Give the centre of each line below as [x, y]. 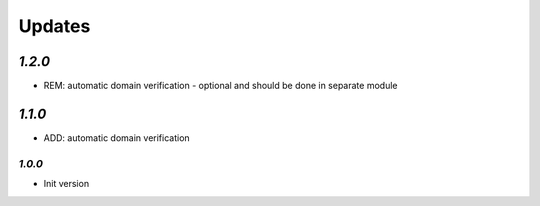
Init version [66, 184]
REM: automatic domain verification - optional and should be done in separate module [220, 86]
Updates [54, 26]
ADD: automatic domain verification [116, 137]
